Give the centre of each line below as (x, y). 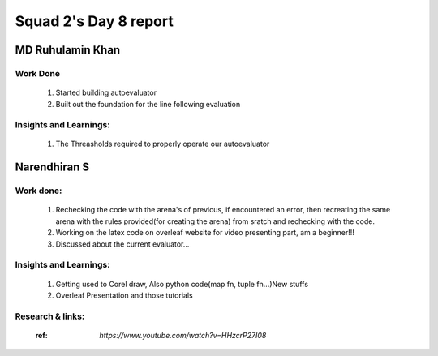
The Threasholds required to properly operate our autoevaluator (163, 144)
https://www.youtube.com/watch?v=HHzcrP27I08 (183, 335)
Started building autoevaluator (106, 92)
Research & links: (50, 316)
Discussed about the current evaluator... (122, 244)
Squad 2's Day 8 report (94, 21)
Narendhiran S (52, 167)
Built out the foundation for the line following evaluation (148, 104)
